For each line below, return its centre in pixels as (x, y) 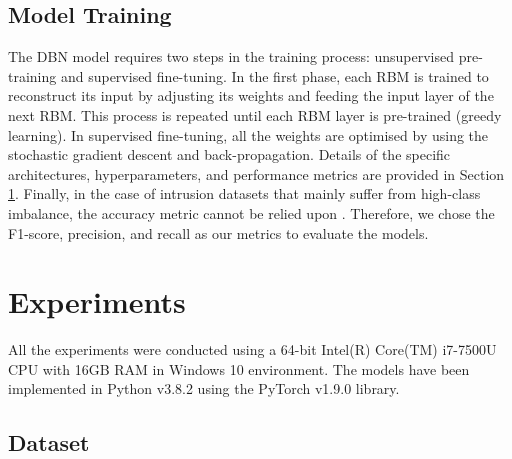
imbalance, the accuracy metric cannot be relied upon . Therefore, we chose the (251, 212)
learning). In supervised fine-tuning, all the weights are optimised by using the (248, 134)
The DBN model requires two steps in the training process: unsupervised (231, 56)
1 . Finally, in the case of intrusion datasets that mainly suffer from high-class (244, 193)
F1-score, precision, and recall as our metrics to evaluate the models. (218, 232)
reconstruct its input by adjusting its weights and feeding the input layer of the (251, 95)
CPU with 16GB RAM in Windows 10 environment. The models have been (239, 368)
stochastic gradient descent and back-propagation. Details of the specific (229, 154)
